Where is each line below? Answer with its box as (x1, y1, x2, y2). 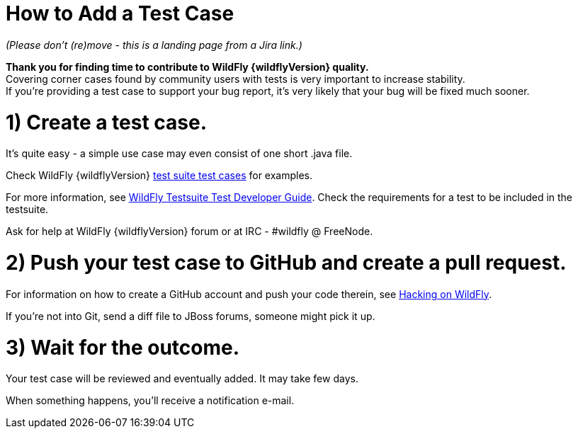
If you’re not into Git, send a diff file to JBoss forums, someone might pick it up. (6, 309, 375, 322)
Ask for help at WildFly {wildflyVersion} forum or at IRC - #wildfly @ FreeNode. (6, 225, 373, 238)
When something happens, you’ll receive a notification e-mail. (6, 394, 295, 407)
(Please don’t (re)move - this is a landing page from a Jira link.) (6, 38, 302, 51)
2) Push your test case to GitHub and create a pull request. (6, 251, 567, 275)
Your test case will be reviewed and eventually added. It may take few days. (6, 372, 358, 385)
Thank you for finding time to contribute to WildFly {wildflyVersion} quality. (6, 60, 369, 73)
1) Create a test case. (6, 110, 208, 135)
